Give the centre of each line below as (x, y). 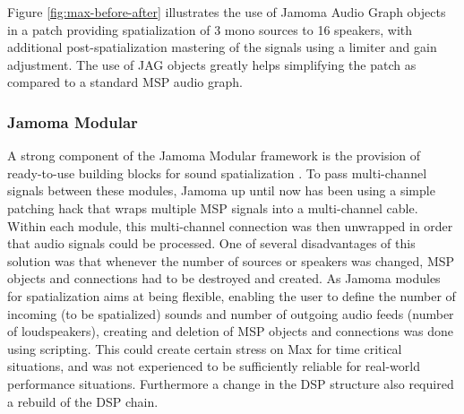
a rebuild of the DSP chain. (83, 401)
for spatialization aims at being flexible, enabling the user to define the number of (232, 295)
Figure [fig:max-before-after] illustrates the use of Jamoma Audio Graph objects (227, 12)
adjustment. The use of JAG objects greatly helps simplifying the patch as (212, 64)
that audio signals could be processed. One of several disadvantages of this (211, 243)
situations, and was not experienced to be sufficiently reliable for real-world (214, 366)
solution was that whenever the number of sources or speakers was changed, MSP (231, 260)
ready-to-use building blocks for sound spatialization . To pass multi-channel (217, 172)
